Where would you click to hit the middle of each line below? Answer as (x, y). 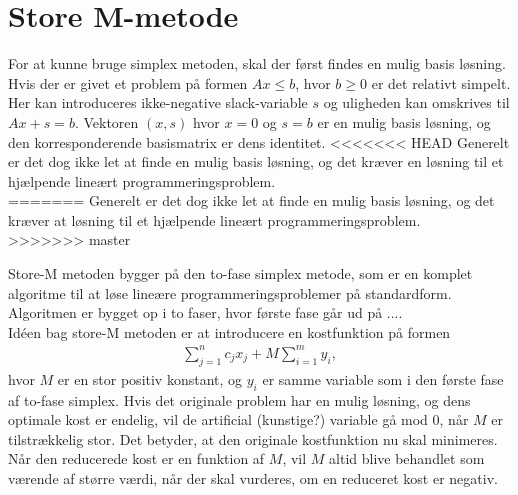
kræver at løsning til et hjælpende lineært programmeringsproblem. (214, 219)
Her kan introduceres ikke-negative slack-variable (158, 102)
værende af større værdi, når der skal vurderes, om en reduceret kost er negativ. (253, 477)
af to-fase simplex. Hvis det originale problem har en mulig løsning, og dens (239, 399)
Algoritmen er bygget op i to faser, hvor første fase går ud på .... (205, 312)
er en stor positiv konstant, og (150, 378)
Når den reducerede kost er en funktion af (136, 458)
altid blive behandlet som (407, 458)
